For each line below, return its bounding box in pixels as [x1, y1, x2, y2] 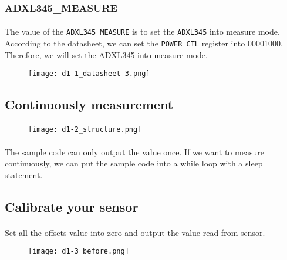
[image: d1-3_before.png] [28, 247, 129, 256]
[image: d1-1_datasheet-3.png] [28, 69, 150, 78]
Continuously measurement [5, 95, 174, 114]
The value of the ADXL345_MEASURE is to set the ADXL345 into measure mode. [5, 25, 280, 38]
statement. [5, 168, 43, 181]
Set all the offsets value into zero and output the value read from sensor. [5, 226, 265, 238]
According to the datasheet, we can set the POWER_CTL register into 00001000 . [5, 37, 283, 49]
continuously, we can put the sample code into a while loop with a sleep [5, 157, 263, 169]
